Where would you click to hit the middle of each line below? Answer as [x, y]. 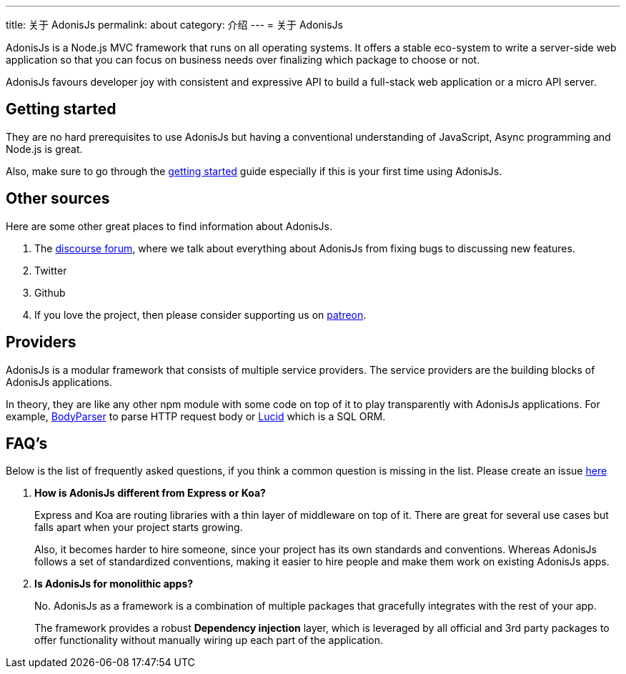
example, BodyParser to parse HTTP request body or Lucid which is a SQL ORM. [196, 416]
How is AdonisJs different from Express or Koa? [150, 493]
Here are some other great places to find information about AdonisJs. [169, 226]
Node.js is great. [44, 149]
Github [50, 292]
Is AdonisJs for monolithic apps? [114, 584]
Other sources [58, 199]
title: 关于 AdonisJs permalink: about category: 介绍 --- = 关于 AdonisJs [174, 25]
